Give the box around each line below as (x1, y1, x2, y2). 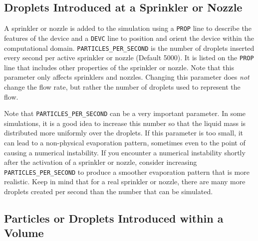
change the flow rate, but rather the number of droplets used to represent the (4, 82, 241, 92)
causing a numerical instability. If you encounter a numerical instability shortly (4, 147, 246, 157)
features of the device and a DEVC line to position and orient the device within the (4, 32, 254, 43)
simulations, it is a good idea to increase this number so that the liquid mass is (4, 118, 246, 128)
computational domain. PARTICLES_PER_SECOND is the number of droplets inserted (4, 42, 255, 53)
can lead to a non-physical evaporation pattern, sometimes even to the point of (4, 137, 246, 148)
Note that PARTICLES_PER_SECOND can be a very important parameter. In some (4, 108, 246, 119)
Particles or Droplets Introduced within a (4, 211, 224, 226)
